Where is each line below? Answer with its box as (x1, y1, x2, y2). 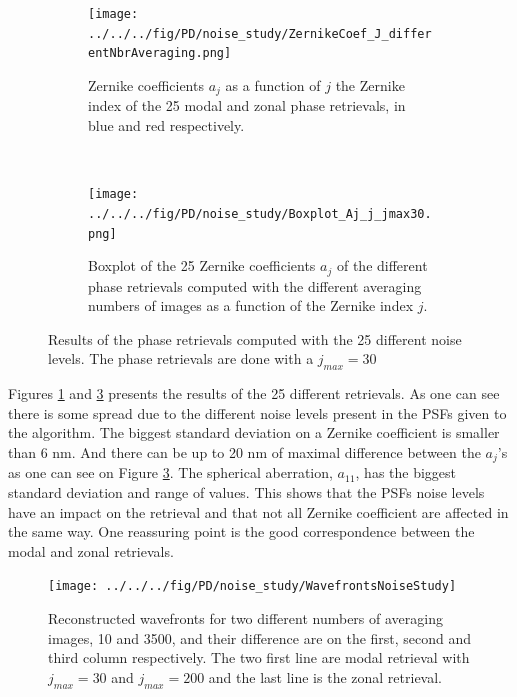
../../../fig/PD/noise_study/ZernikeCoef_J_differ (88, 26, 432, 41)
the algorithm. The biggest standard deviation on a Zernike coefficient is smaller (8, 422, 500, 443)
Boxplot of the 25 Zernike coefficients (88, 255, 316, 276)
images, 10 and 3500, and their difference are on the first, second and (48, 627, 472, 648)
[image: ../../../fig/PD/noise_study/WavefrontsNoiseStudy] (48, 579, 457, 594)
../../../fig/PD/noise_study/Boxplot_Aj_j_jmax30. (88, 206, 432, 221)
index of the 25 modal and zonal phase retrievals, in (88, 95, 406, 116)
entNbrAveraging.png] (88, 46, 232, 61)
